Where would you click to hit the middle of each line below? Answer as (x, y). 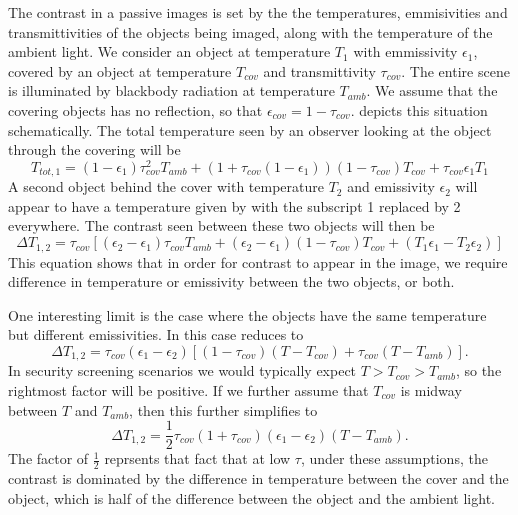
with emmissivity (405, 51)
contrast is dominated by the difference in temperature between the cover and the (258, 478)
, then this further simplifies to (223, 409)
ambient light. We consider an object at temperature (169, 51)
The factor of (48, 458)
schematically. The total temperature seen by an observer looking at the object (250, 129)
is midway (431, 389)
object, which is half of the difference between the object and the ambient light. (251, 497)
